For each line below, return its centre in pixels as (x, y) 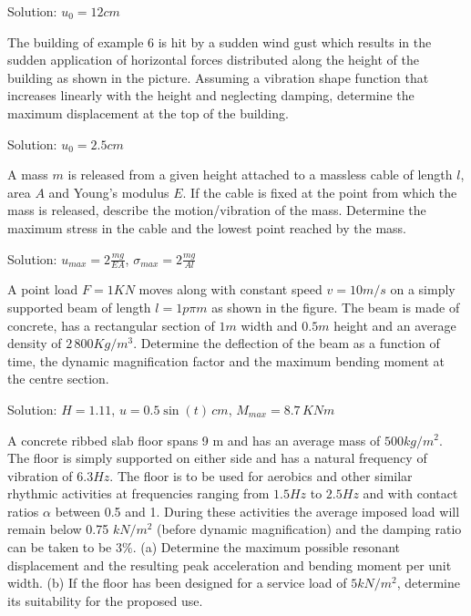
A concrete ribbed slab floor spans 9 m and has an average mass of (194, 440)
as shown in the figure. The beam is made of (336, 307)
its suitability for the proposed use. (105, 600)
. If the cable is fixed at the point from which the (320, 192)
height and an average (395, 325)
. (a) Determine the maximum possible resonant (266, 547)
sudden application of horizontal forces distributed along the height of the (213, 60)
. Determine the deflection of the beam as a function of (287, 343)
